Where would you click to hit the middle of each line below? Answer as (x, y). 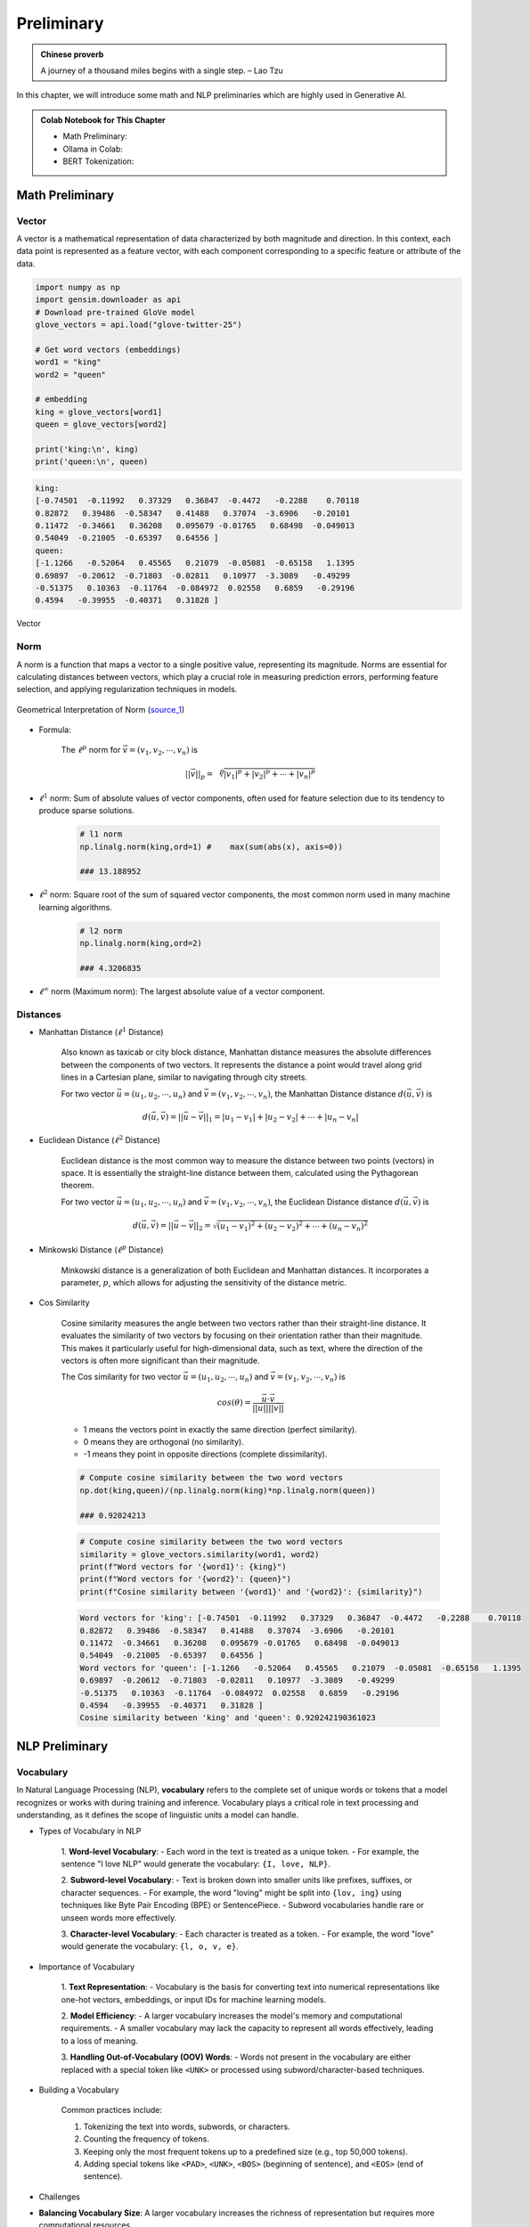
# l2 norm (101, 930)
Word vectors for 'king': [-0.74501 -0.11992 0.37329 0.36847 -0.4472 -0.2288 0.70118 (300, 1618)
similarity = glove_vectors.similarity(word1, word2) (200, 1554)
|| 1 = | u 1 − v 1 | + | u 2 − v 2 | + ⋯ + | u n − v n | (281, 1118)
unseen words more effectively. (119, 1917)
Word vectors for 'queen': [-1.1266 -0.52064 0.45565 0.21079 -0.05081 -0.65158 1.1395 (300, 1668)
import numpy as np (77, 287)
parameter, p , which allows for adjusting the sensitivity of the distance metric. (204, 1282)
